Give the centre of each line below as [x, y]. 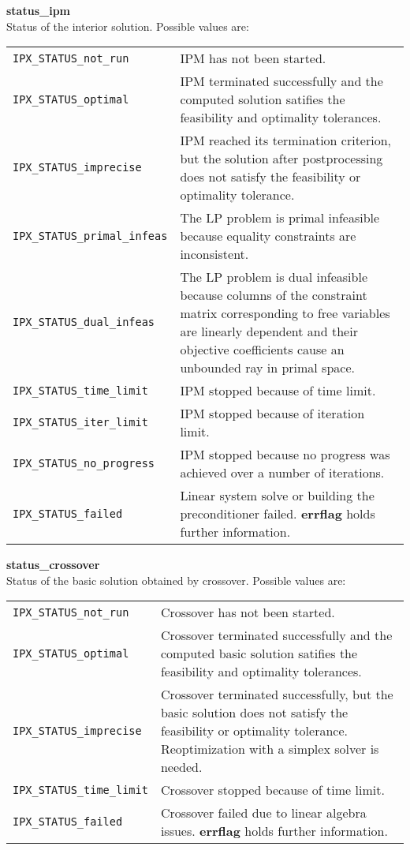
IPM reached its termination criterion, [286, 140]
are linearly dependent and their [269, 331]
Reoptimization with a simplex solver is [270, 749]
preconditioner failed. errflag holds [278, 514]
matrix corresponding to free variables [285, 313]
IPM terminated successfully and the [281, 81]
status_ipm [38, 10]
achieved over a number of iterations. [282, 473]
